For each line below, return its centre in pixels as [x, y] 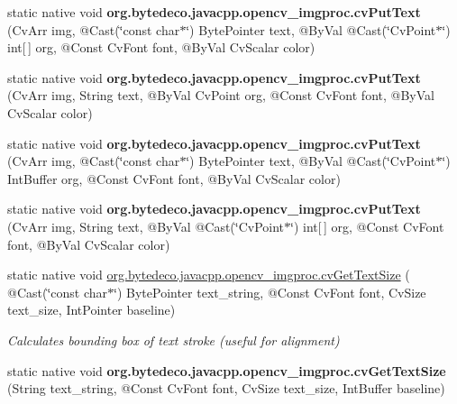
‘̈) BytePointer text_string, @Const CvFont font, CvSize [270, 292]
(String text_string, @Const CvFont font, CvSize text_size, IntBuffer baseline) [226, 388]
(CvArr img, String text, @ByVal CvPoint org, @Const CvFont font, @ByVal [221, 95]
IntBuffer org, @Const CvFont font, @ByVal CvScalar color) [174, 178]
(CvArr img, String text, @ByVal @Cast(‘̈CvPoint [146, 226]
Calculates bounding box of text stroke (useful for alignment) [174, 340]
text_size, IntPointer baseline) [91, 310]
